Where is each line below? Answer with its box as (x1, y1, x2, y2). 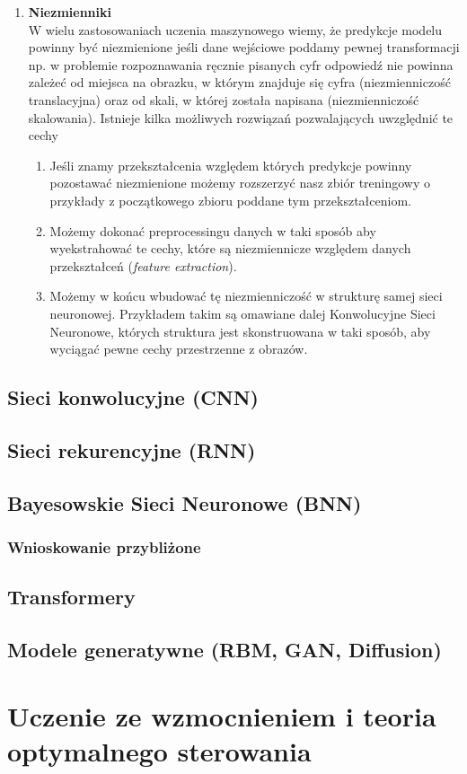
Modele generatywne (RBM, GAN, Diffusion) (7, 636, 442, 664)
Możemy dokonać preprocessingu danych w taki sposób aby (49, 221, 376, 240)
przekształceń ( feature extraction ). (49, 256, 237, 275)
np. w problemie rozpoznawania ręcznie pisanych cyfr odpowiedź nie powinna (28, 55, 454, 74)
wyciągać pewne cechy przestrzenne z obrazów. (49, 339, 308, 358)
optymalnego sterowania (7, 732, 312, 769)
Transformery (7, 583, 136, 611)
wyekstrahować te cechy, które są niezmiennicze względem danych (49, 239, 411, 258)
